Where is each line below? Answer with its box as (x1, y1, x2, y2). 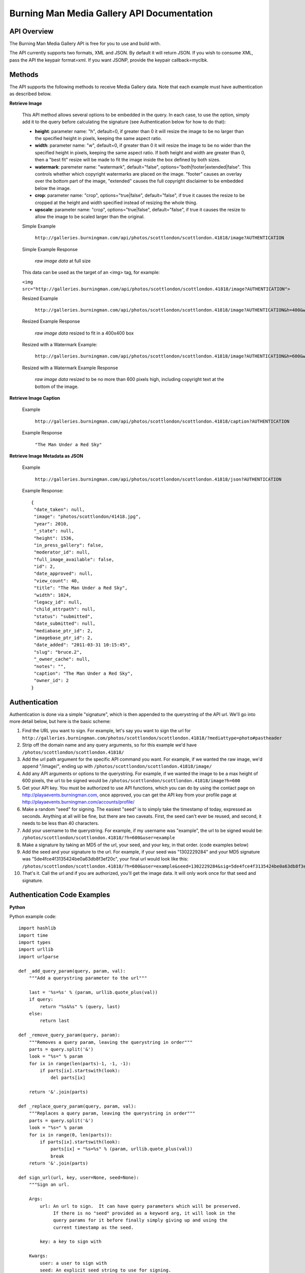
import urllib (18, 947, 53, 952)
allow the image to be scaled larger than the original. (35, 214, 145, 220)
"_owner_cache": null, (34, 656, 90, 662)
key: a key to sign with (40, 1239, 102, 1244)
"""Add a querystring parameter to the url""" (28, 975, 147, 981)
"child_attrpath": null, (34, 606, 96, 612)
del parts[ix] (50, 1075, 86, 1081)
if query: (28, 997, 53, 1003)
